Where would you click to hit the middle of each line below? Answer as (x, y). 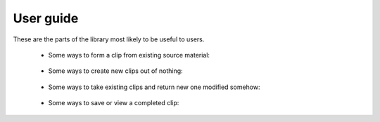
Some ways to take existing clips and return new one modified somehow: (154, 87)
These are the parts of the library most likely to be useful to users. (109, 39)
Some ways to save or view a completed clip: (114, 103)
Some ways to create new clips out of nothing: (115, 71)
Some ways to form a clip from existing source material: (129, 55)
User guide (46, 18)
